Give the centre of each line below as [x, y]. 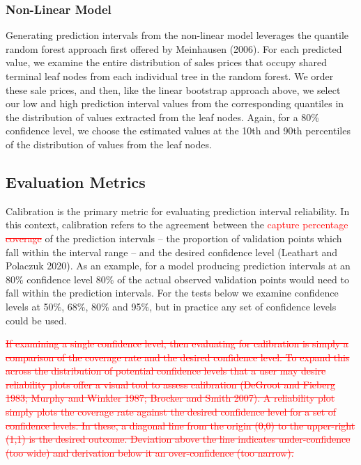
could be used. [36, 320]
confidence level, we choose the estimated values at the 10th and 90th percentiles [178, 131]
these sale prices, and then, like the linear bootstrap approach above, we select [173, 89]
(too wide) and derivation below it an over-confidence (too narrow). [150, 452]
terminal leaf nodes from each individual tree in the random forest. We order [170, 76]
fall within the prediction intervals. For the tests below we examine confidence [172, 293]
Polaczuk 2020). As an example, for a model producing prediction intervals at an [178, 266]
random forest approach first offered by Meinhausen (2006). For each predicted [174, 48]
